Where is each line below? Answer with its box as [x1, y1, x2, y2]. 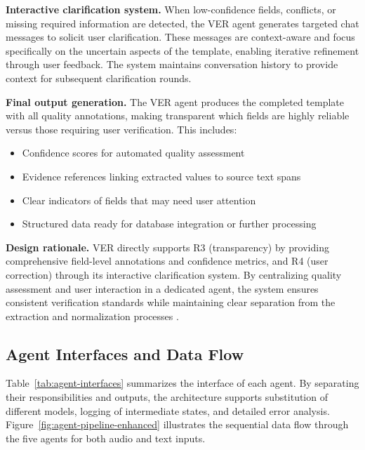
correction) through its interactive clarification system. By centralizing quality [6, 267, 342, 282]
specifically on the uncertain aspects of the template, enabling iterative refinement [6, 43, 359, 58]
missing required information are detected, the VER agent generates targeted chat [6, 15, 359, 30]
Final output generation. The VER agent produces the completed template [6, 94, 345, 109]
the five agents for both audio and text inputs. [6, 430, 206, 445]
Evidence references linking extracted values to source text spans [22, 168, 301, 183]
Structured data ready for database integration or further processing [22, 216, 317, 231]
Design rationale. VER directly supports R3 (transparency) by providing [6, 239, 329, 254]
